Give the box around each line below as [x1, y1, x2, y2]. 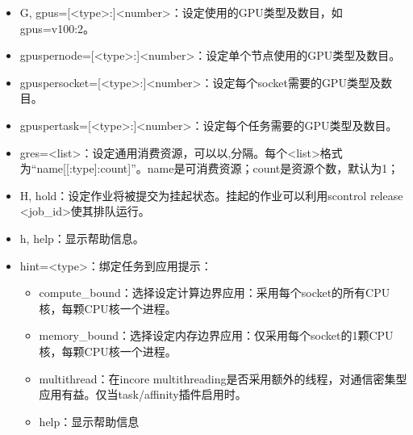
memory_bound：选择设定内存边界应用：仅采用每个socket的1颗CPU [39, 327, 394, 344]
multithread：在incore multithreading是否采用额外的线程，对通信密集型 [39, 370, 407, 387]
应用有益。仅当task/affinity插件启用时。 [39, 386, 247, 403]
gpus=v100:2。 [19, 19, 95, 36]
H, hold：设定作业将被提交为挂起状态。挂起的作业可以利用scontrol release [19, 186, 403, 203]
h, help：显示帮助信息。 [19, 229, 144, 246]
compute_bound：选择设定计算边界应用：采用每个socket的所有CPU [39, 284, 390, 301]
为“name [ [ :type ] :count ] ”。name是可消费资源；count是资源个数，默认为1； [19, 160, 399, 177]
